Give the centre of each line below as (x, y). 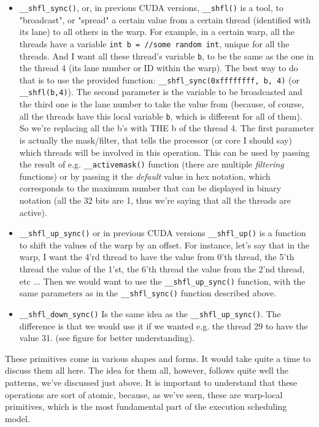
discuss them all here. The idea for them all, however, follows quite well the (147, 370)
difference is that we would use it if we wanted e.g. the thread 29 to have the (163, 325)
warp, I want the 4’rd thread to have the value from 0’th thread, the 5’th (157, 257)
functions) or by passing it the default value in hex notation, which (145, 176)
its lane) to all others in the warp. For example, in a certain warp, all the (157, 32)
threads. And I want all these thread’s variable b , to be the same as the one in (167, 56)
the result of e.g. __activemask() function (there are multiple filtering (152, 164)
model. (17, 418)
